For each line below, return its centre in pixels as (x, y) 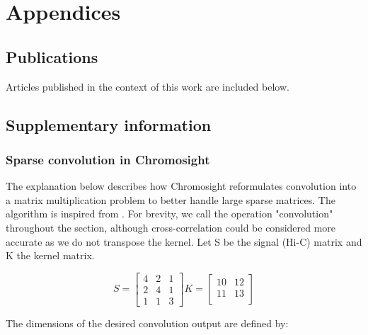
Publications (52, 56)
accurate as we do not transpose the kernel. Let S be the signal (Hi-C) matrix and (184, 241)
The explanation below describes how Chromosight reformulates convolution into (181, 186)
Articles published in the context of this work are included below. (148, 86)
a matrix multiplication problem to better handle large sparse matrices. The (171, 199)
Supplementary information (109, 124)
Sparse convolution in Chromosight (108, 159)
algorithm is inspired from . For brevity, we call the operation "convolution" (169, 214)
